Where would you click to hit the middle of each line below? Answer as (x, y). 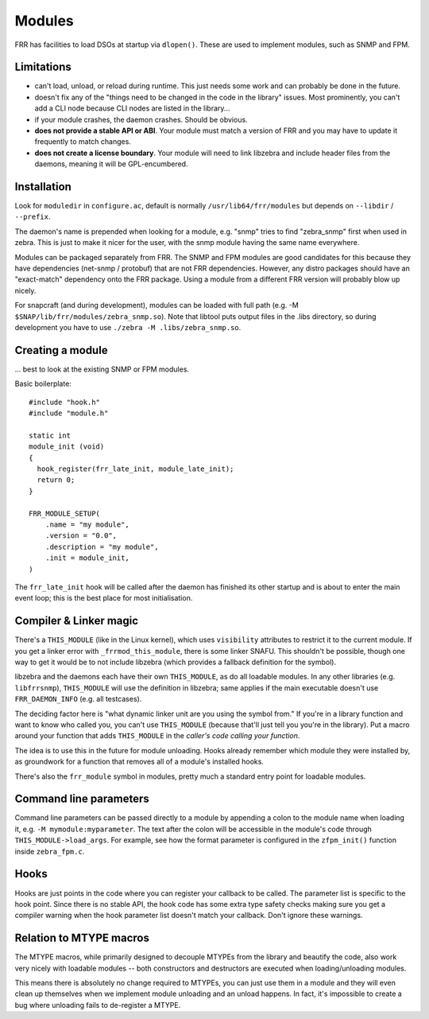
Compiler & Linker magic (77, 621)
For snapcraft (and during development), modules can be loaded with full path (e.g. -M (157, 305)
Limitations (43, 67)
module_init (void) (67, 447)
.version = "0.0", (81, 536)
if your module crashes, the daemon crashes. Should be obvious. (141, 119)
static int (50, 435)
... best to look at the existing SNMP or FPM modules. (102, 369)
